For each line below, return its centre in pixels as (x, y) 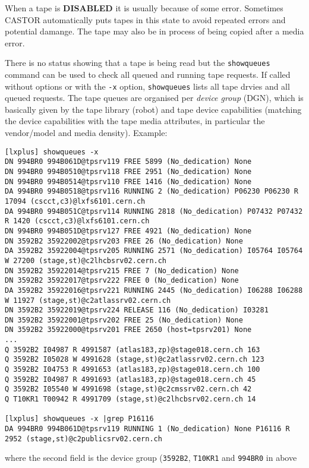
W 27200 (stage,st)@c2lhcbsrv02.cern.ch (86, 260)
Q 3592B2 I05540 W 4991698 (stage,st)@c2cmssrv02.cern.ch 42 (128, 389)
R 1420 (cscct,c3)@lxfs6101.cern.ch (77, 221)
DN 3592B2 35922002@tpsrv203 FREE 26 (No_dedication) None (124, 241)
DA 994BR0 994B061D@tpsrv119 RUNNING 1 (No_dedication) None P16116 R (147, 429)
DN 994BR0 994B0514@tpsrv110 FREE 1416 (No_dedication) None (128, 181)
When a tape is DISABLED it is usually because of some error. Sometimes (144, 8)
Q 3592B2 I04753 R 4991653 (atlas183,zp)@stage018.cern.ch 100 (133, 370)
